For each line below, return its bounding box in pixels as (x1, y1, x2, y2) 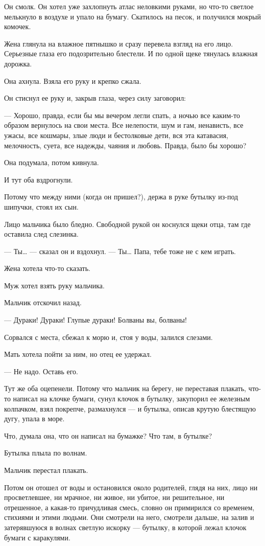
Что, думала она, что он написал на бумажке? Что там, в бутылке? (4, 430, 212, 441)
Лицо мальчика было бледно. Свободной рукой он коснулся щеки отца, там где (4, 218, 251, 229)
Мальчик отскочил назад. (4, 297, 82, 308)
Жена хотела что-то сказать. (4, 263, 90, 274)
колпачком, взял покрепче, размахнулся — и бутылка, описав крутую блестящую (4, 403, 256, 414)
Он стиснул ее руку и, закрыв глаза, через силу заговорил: (4, 93, 186, 103)
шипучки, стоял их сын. (4, 201, 79, 212)
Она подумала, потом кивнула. (4, 157, 99, 168)
